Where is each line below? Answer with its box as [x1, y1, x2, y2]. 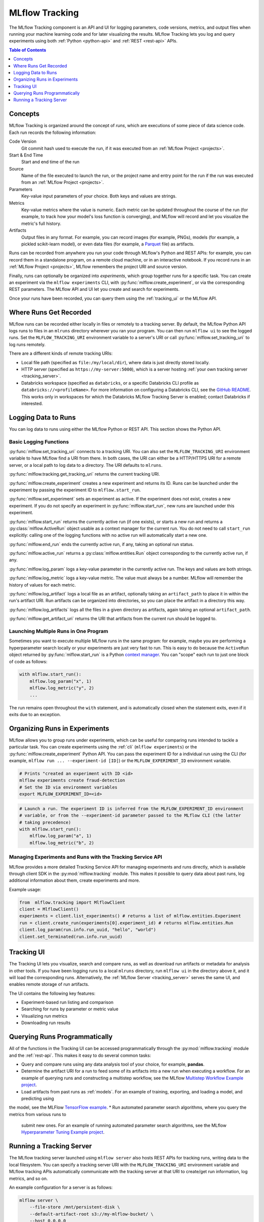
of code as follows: [9, 658, 47, 664]
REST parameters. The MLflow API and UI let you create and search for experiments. [9, 286, 180, 292]
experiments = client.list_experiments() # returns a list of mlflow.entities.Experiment [19, 913, 242, 919]
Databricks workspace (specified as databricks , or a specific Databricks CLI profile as [21, 380, 199, 386]
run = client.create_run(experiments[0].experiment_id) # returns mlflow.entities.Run [19, 920, 234, 926]
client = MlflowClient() [19, 907, 79, 912]
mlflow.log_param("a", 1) [29, 833, 92, 839]
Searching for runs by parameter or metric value [21, 1006, 119, 1012]
